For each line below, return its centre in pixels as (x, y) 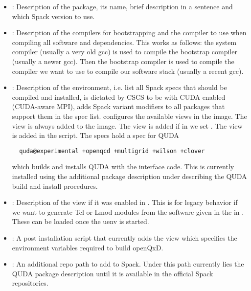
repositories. (30, 283)
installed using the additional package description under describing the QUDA (129, 176)
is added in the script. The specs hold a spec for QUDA (95, 135)
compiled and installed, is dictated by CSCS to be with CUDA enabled (119, 97)
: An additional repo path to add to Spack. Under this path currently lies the (128, 264)
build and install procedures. (55, 186)
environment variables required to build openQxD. (88, 247)
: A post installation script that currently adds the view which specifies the (125, 237)
